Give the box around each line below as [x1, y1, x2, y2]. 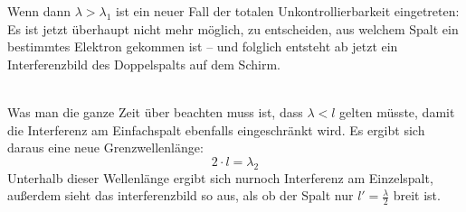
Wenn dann [7, 2, 71, 20]
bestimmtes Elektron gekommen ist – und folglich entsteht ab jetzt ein [7, 37, 398, 56]
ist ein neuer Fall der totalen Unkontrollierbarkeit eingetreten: [116, 2, 460, 20]
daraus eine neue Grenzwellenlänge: [7, 138, 204, 157]
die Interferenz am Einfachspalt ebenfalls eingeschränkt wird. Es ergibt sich [7, 120, 425, 139]
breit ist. [393, 186, 441, 205]
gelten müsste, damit [339, 102, 455, 121]
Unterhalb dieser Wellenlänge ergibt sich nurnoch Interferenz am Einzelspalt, [7, 168, 433, 187]
